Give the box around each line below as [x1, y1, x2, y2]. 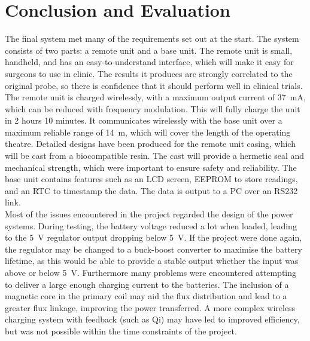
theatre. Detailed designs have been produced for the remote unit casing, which [5, 137, 296, 150]
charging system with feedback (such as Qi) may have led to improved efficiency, [5, 313, 300, 325]
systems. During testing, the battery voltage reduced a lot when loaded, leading [5, 219, 297, 232]
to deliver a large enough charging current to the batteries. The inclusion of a [5, 278, 289, 290]
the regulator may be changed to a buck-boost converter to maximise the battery [5, 242, 302, 255]
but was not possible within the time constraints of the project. [5, 324, 237, 337]
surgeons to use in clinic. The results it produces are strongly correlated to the [5, 67, 293, 79]
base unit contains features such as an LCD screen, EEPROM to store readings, [5, 173, 298, 185]
